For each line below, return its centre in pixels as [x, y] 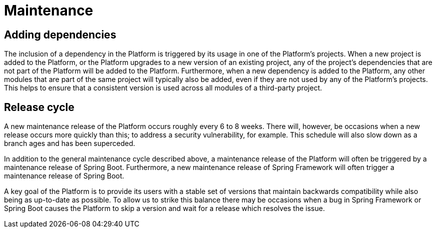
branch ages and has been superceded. [70, 143]
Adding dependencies [60, 34]
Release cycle [39, 107]
